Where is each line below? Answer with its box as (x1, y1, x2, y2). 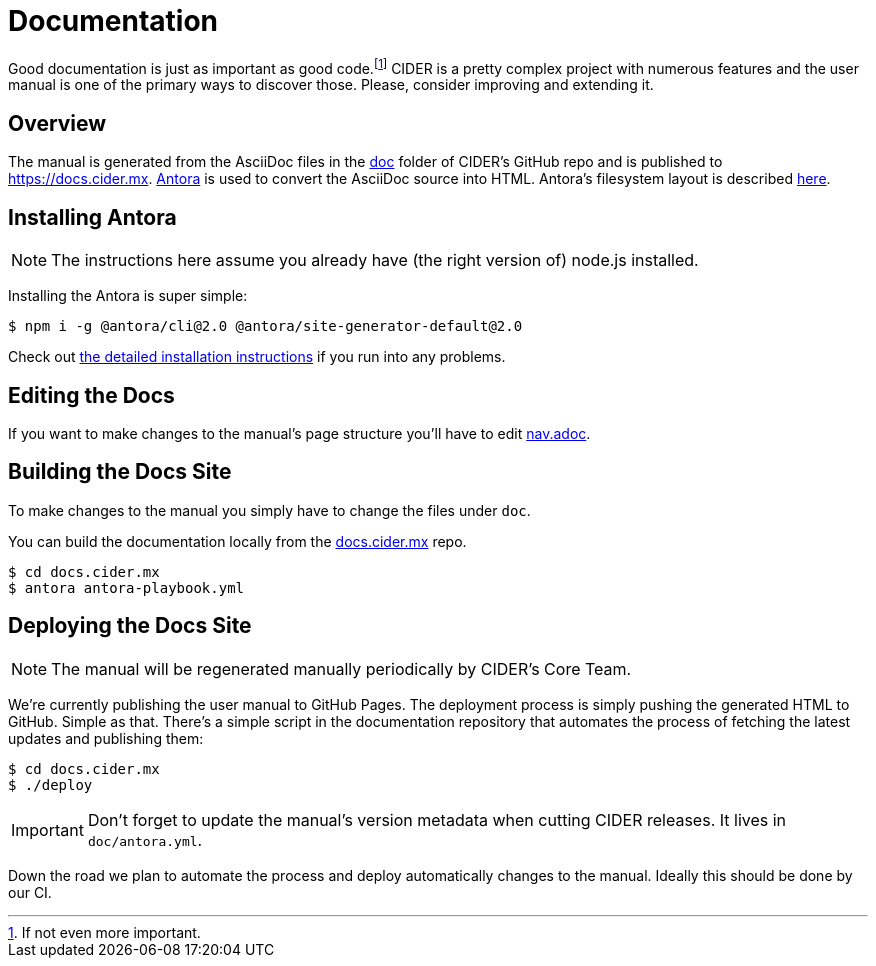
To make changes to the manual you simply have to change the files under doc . (8, 501, 531, 519)
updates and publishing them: (8, 729, 204, 747)
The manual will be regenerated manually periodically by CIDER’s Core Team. (51, 658, 632, 679)
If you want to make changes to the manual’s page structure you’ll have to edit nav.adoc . (8, 424, 591, 442)
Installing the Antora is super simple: (8, 287, 248, 305)
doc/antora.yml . (87, 829, 203, 850)
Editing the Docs (8, 382, 175, 408)
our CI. (8, 883, 52, 901)
